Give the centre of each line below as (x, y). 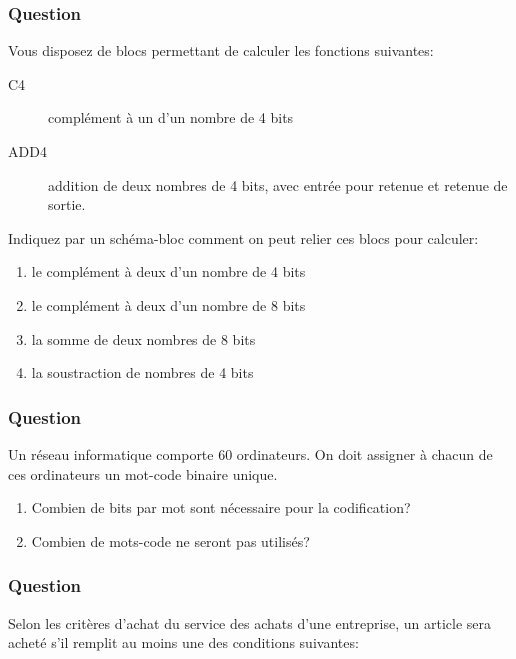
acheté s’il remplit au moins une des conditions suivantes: (183, 642)
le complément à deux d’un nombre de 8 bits (168, 304)
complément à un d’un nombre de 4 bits (171, 117)
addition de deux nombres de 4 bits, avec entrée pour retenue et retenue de (278, 184)
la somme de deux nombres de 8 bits (143, 338)
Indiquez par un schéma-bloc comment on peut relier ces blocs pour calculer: (243, 237)
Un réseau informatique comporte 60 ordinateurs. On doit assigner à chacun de (250, 453)
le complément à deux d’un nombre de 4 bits (168, 271)
